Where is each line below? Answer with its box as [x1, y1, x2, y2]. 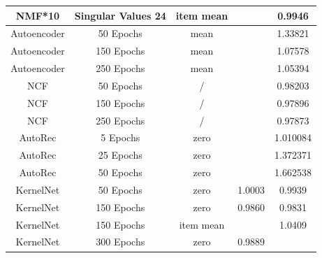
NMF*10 [15, 8, 59, 22]
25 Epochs [98, 148, 142, 162]
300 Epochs [96, 234, 145, 249]
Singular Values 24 [74, 8, 166, 22]
